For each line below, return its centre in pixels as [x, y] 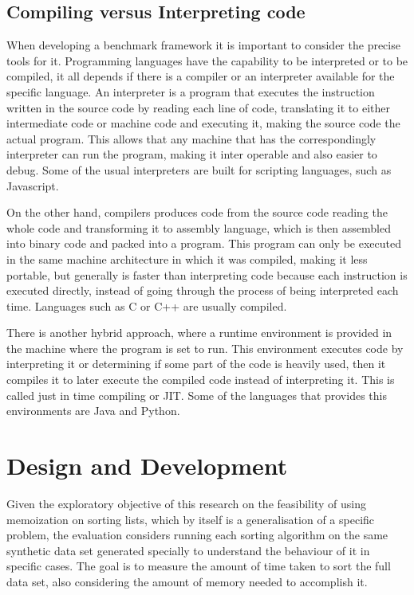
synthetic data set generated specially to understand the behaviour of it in [188, 550]
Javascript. [33, 185]
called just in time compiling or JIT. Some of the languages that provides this [197, 395]
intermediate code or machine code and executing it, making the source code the [203, 123]
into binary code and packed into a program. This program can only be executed [204, 243]
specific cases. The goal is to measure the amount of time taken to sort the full [199, 566]
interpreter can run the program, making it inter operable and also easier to [192, 154]
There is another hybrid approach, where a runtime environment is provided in [199, 333]
